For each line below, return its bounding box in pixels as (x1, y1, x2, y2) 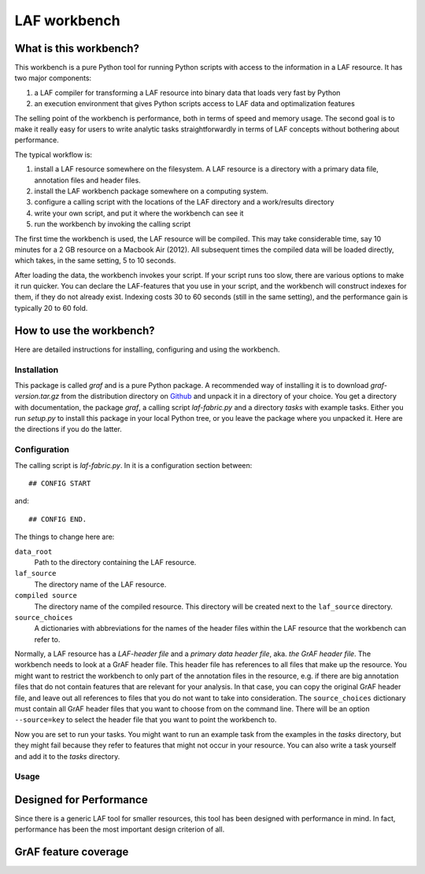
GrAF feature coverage (14, 846, 129, 859)
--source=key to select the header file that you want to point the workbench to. (14, 715, 277, 725)
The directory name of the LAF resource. (34, 579, 167, 589)
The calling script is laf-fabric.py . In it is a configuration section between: (14, 460, 253, 470)
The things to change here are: (14, 532, 115, 542)
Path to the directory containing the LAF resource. (34, 557, 197, 566)
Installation (14, 364, 59, 375)
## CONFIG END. (28, 514, 87, 523)
